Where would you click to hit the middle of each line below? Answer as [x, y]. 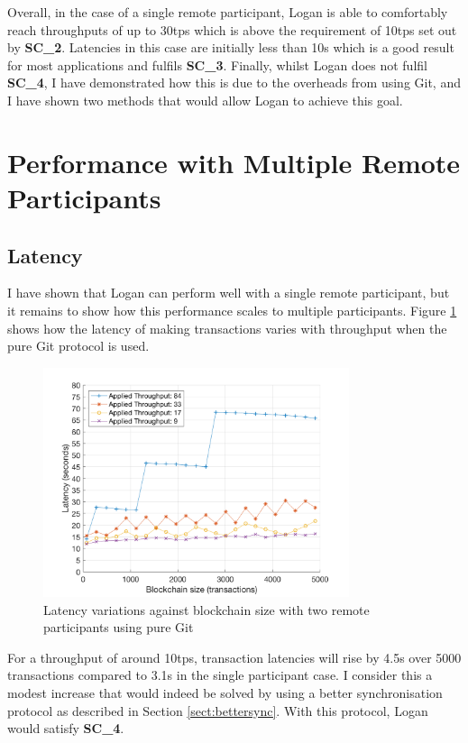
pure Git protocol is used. [78, 346]
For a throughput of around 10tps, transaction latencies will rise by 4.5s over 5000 [234, 657]
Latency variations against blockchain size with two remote [206, 609]
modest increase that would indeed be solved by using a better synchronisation [225, 693]
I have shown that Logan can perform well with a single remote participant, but [229, 293]
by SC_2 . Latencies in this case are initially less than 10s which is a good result [231, 47]
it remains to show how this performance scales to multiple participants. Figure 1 [232, 310]
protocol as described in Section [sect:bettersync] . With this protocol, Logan [218, 710]
